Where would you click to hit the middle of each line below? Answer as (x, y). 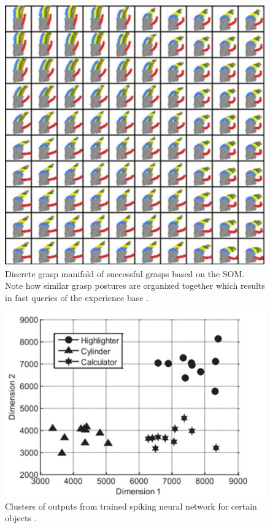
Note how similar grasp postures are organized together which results (135, 285)
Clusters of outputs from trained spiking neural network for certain (131, 506)
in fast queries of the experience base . (77, 297)
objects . (21, 518)
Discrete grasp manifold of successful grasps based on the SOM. (125, 273)
